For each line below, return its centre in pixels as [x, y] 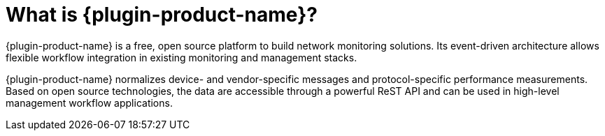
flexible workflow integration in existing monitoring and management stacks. [181, 57]
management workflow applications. [89, 103]
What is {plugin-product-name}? [162, 15]
